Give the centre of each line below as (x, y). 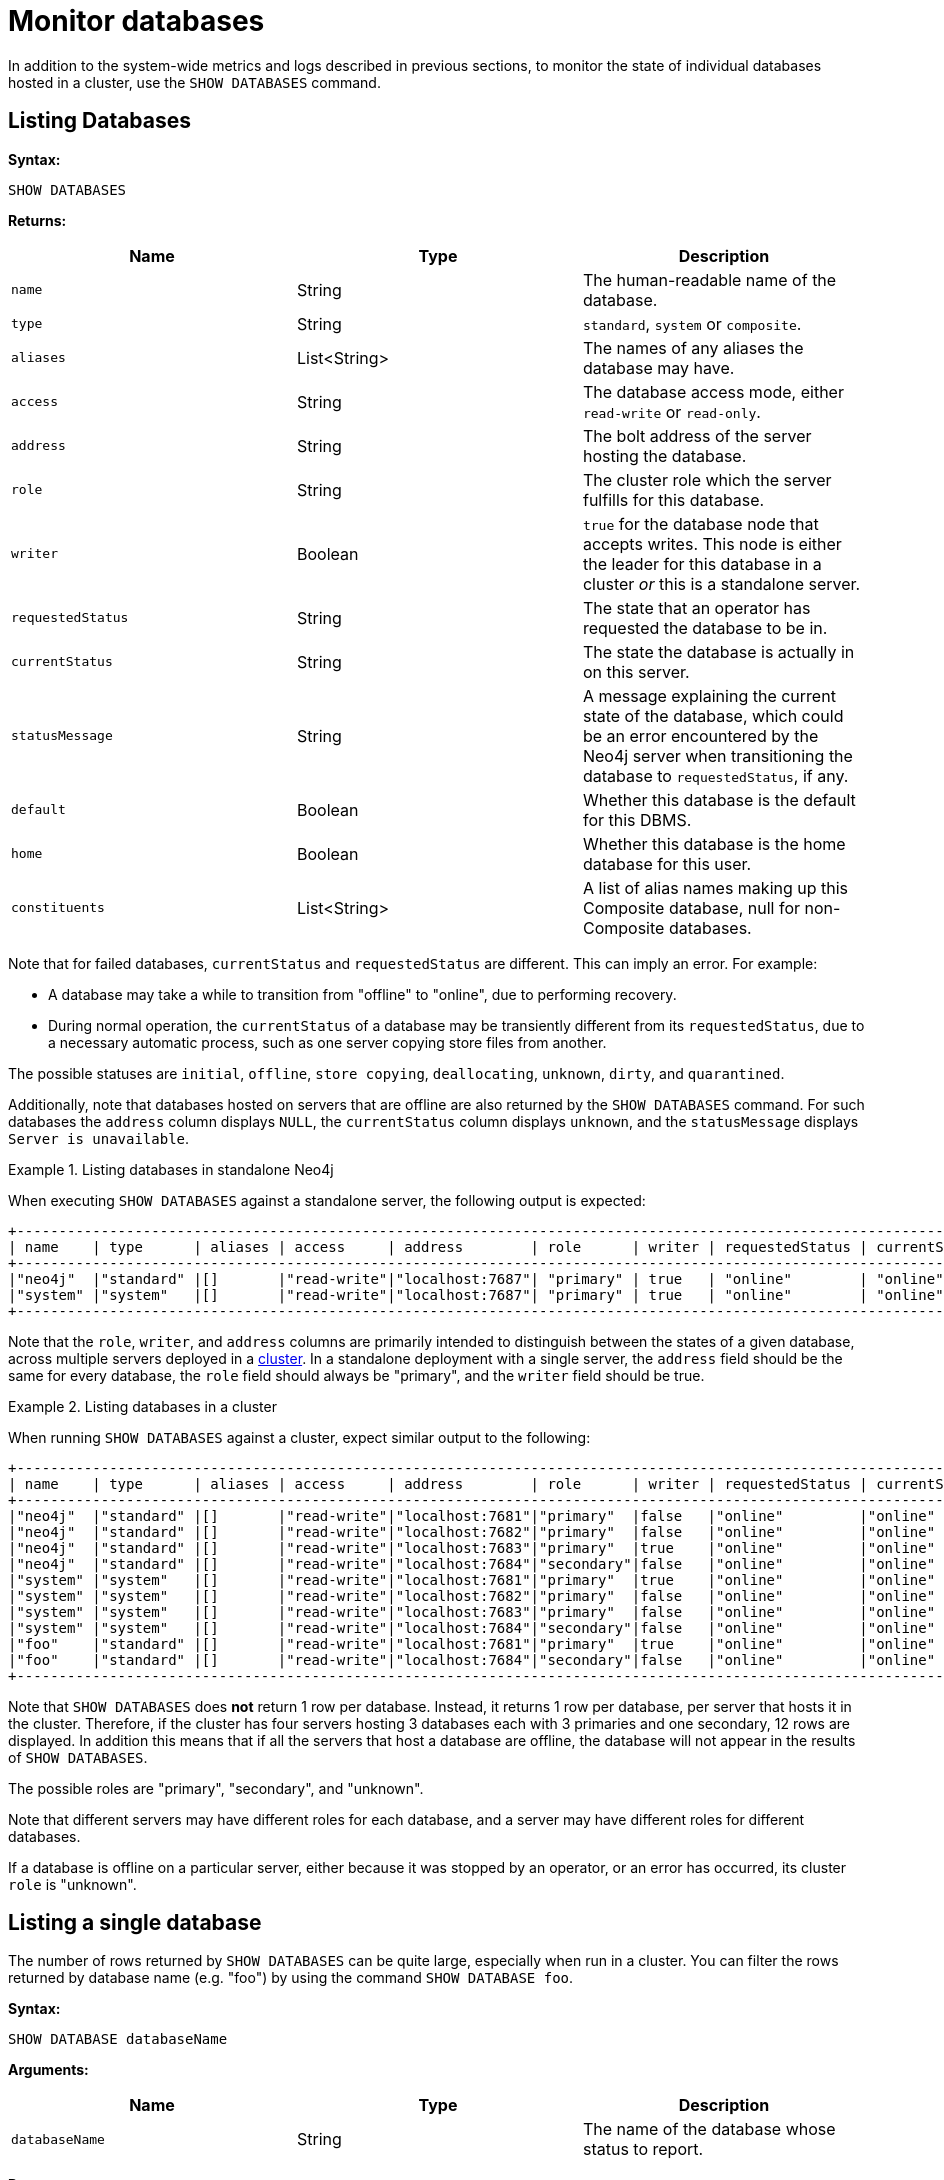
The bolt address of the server (697, 435)
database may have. (658, 367)
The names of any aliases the (693, 347)
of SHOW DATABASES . (78, 1757)
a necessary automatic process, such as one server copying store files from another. (327, 1042)
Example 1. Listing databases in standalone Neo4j (171, 1169)
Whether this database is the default (719, 799)
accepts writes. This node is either (712, 543)
